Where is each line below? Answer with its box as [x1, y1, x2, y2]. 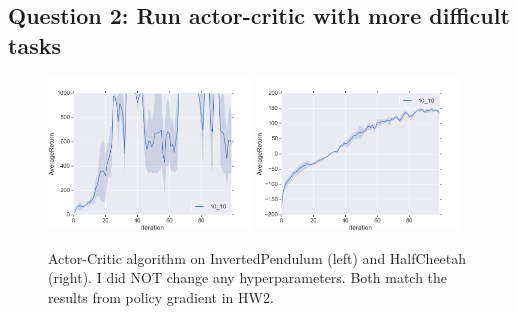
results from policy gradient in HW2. [48, 287, 274, 307]
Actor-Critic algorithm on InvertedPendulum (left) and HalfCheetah [48, 247, 467, 268]
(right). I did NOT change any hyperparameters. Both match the [48, 267, 448, 288]
